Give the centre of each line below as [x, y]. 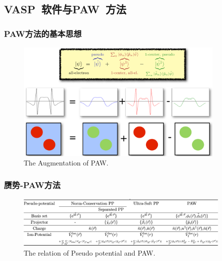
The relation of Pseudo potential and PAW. [90, 252]
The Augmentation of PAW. [66, 163]
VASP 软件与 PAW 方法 [65, 9]
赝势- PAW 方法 [32, 184]
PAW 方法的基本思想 [43, 33]
